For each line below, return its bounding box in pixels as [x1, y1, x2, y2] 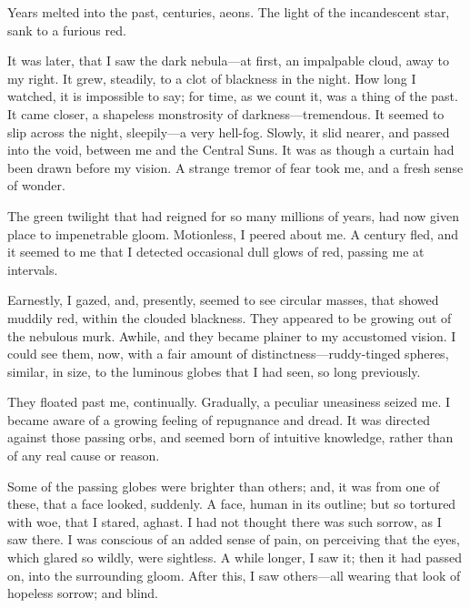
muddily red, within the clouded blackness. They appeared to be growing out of [7, 308, 452, 327]
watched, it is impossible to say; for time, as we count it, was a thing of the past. [7, 86, 458, 106]
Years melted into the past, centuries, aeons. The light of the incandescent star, [7, 3, 450, 21]
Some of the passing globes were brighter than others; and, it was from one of [7, 476, 440, 495]
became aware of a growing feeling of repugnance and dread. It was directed [7, 410, 430, 429]
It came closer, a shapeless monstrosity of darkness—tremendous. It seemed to [7, 104, 445, 123]
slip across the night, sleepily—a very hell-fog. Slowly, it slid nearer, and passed [7, 122, 450, 141]
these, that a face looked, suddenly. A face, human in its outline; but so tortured [7, 494, 456, 513]
